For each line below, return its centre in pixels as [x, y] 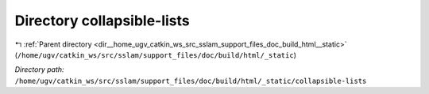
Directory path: [39, 70]
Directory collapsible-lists [102, 21]
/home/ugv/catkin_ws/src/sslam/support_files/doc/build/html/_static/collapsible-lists [191, 81]
